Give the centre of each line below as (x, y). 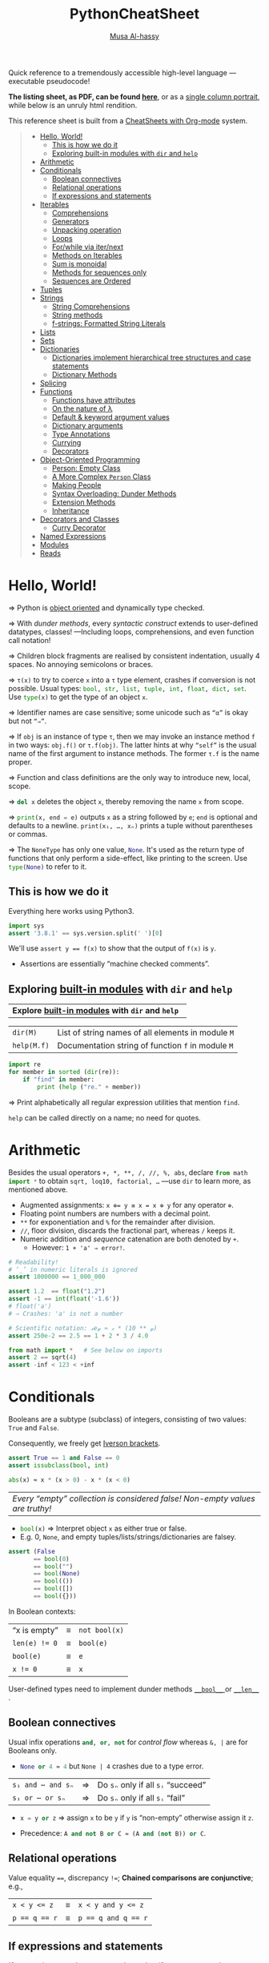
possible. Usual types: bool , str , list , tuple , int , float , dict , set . (127, 688)
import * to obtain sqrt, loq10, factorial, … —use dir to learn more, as (130, 1181)
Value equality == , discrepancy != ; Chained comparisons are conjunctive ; (131, 1877)
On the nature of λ (82, 408)
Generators (70, 221)
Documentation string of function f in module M (145, 1046)
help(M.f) (31, 1046)
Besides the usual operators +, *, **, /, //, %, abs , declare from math (128, 1172)
